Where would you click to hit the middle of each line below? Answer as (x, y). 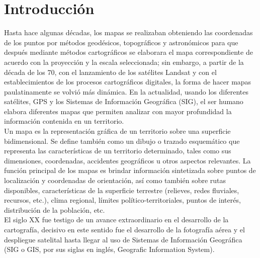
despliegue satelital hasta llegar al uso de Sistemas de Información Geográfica (123, 239)
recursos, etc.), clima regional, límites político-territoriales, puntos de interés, (122, 200)
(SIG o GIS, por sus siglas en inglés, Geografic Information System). (109, 249)
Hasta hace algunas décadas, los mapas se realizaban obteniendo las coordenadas (128, 32)
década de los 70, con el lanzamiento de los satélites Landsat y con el (110, 72)
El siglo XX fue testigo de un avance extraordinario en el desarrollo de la (116, 220)
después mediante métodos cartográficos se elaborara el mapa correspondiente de (128, 52)
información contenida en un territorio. (64, 121)
